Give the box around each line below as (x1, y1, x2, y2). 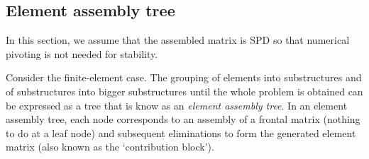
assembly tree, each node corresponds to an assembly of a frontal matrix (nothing (6, 112, 360, 126)
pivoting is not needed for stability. (6, 46, 158, 61)
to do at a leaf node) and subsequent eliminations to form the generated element (6, 125, 356, 140)
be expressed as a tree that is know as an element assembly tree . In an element (6, 98, 348, 112)
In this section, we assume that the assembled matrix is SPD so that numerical (6, 33, 350, 47)
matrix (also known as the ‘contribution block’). (6, 139, 214, 154)
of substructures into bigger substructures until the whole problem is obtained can (6, 83, 363, 98)
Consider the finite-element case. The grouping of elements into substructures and (6, 70, 362, 85)
